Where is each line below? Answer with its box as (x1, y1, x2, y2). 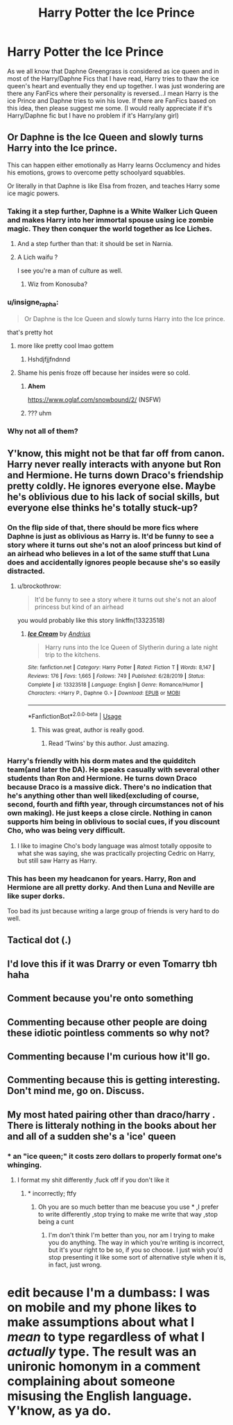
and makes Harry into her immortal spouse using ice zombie (7, 215, 214, 225)
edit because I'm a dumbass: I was (7, 1285, 210, 1301)
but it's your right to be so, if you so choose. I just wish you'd (48, 1246, 223, 1254)
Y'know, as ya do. (7, 1403, 112, 1419)
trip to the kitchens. (44, 651, 101, 659)
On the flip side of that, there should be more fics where (7, 523, 199, 532)
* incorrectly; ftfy (27, 1189, 77, 1198)
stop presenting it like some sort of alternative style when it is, (48, 1253, 226, 1262)
